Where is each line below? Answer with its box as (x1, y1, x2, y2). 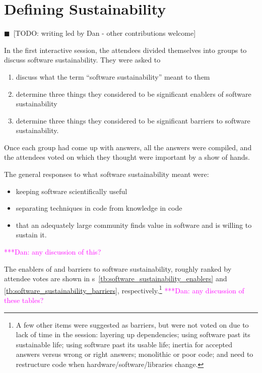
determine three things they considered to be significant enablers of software (16, 88, 251, 99)
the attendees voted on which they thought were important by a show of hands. (4, 152, 250, 162)
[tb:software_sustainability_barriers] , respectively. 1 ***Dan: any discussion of (4, 283, 244, 295)
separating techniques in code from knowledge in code (16, 203, 182, 213)
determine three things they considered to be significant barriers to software (16, 115, 250, 126)
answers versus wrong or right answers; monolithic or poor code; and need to (16, 349, 253, 359)
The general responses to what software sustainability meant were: (4, 169, 209, 179)
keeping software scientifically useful (16, 185, 127, 196)
